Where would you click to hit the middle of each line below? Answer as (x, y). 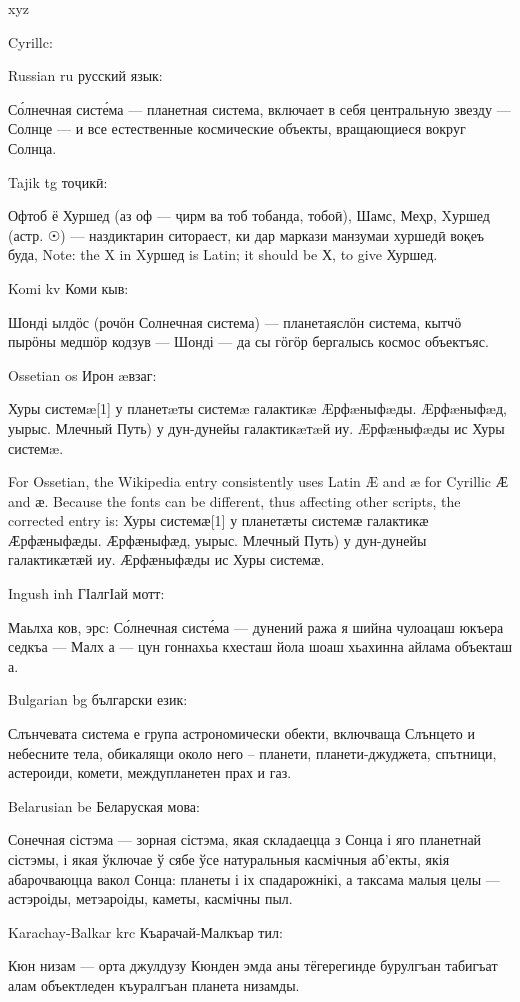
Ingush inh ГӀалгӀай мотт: (86, 593)
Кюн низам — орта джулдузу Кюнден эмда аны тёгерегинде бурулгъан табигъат (253, 965)
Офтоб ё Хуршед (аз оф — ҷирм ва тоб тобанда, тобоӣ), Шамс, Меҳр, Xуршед (249, 215)
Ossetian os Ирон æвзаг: (82, 374)
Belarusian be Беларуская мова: (104, 805)
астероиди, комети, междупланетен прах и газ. (150, 772)
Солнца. (32, 147)
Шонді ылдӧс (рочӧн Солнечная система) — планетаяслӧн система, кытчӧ (235, 321)
